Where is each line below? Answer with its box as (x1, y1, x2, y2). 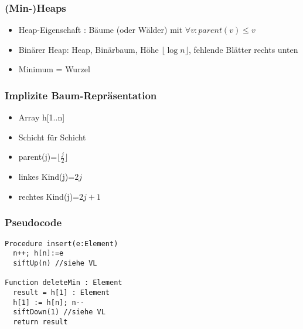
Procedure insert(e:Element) (5, 239, 118, 248)
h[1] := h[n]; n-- (13, 298, 85, 307)
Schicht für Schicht (18, 130, 86, 143)
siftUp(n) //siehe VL (13, 258, 97, 267)
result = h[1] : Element (13, 288, 110, 297)
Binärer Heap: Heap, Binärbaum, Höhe (18, 43, 159, 55)
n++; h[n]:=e (13, 249, 64, 258)
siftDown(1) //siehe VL (13, 308, 105, 317)
